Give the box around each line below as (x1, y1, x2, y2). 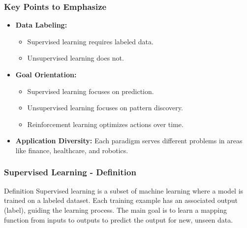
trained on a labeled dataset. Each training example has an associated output (4, 195, 238, 205)
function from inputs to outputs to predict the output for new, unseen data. (4, 214, 233, 225)
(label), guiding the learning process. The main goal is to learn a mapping (4, 204, 227, 215)
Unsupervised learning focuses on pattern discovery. (27, 102, 183, 113)
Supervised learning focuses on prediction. (27, 86, 154, 96)
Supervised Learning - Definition (4, 166, 136, 178)
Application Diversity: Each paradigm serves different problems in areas (15, 135, 243, 146)
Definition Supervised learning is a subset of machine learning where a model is (4, 185, 244, 195)
